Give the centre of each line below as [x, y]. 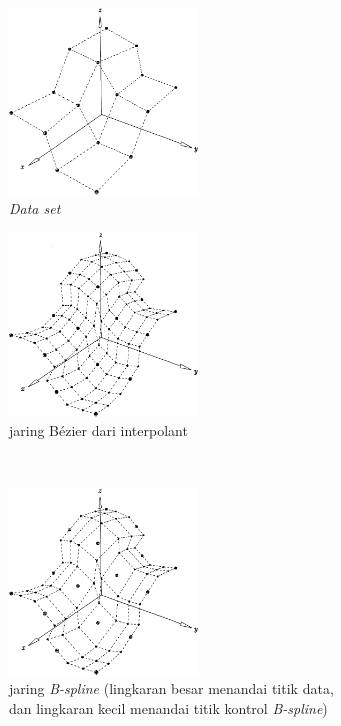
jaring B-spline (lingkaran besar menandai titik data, [171, 688]
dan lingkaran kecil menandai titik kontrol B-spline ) [168, 707]
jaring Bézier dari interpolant [98, 430]
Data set [35, 208]
